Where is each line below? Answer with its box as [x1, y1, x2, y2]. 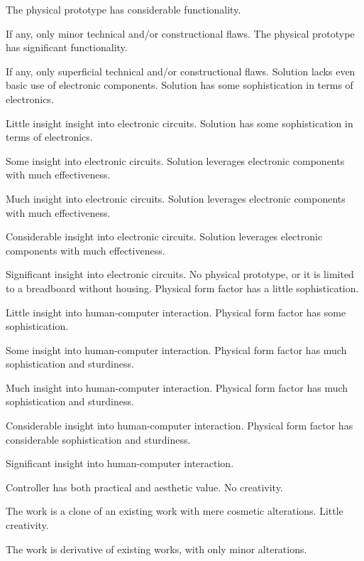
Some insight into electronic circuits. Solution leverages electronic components [6, 153, 345, 168]
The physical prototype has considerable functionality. [6, 2, 241, 16]
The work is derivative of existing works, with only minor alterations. [6, 541, 307, 556]
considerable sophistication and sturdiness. [6, 432, 191, 447]
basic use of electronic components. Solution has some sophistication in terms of [6, 78, 353, 92]
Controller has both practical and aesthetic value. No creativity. [6, 479, 283, 494]
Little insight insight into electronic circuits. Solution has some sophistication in [6, 115, 353, 130]
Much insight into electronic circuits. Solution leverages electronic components [6, 191, 346, 205]
